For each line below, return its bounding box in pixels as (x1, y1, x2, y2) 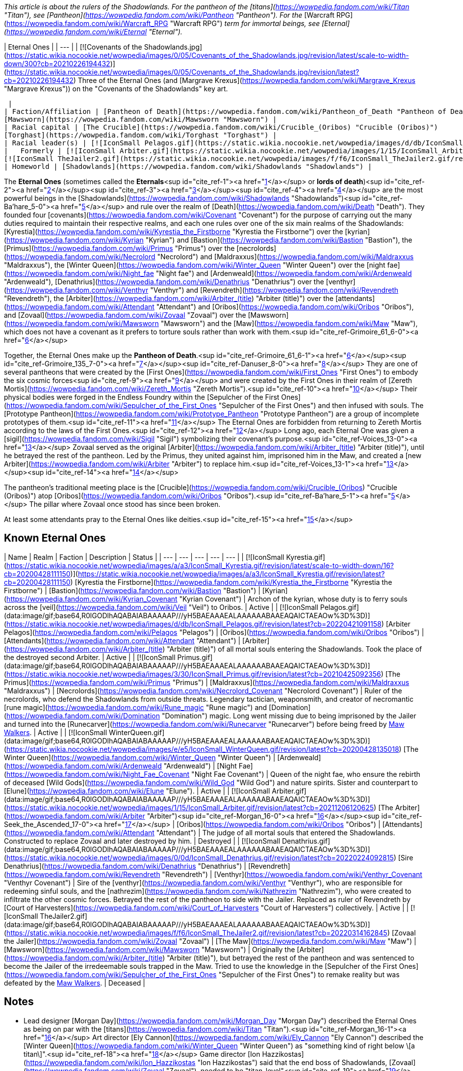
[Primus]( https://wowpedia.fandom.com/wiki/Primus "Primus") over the (4, 244, 235, 252)
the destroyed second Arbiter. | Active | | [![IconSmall (4, 653, 176, 661)
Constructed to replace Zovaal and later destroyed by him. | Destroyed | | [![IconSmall (4, 836, 281, 845)
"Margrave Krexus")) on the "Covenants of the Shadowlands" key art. (4, 84, 228, 93)
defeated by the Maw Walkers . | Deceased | (4, 978, 145, 987)
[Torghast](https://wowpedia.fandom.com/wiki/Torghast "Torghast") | (4, 131, 277, 139)
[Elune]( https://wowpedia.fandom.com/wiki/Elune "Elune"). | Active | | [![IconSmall (4, 786, 270, 795)
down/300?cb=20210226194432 (4, 59, 110, 68)
